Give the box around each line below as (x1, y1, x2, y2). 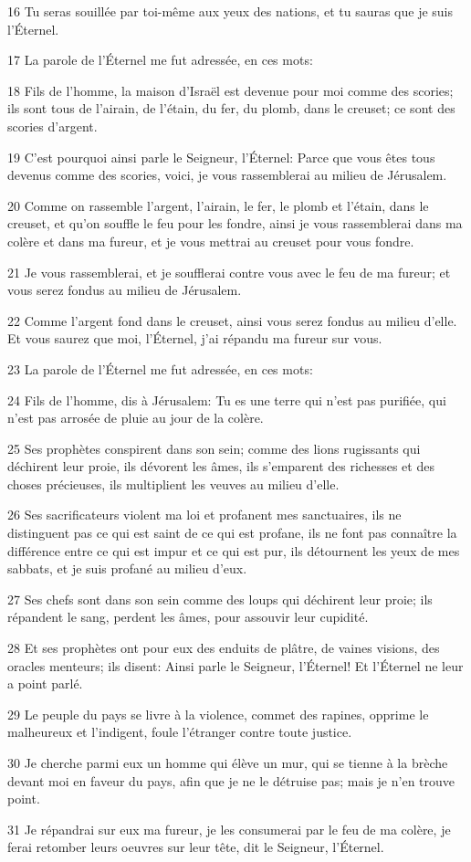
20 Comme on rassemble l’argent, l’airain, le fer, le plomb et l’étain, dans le (7, 195, 429, 215)
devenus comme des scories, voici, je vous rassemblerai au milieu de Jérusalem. (7, 165, 447, 184)
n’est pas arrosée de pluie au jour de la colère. (7, 408, 264, 427)
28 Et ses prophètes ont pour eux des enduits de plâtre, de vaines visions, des (7, 638, 440, 657)
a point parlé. (7, 674, 83, 693)
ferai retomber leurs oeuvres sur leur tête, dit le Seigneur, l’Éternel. (7, 837, 384, 857)
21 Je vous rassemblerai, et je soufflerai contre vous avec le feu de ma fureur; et (7, 262, 451, 281)
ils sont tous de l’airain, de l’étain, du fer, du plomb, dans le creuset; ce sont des (7, 99, 455, 118)
